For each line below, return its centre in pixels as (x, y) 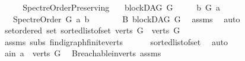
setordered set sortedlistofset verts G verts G (92, 30)
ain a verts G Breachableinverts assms (83, 53)
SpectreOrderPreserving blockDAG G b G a (122, 7)
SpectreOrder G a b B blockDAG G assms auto (126, 18)
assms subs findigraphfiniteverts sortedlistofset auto (116, 41)
